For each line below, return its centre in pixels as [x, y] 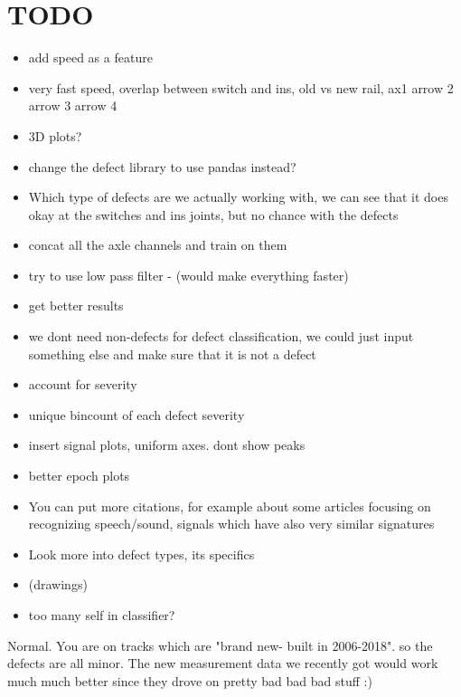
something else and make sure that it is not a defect [172, 353]
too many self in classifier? [102, 615]
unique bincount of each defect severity [136, 414]
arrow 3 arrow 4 [73, 105]
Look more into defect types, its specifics [141, 554]
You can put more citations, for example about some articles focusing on [230, 506]
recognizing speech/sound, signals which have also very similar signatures [231, 524]
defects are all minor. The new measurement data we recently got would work [223, 663]
